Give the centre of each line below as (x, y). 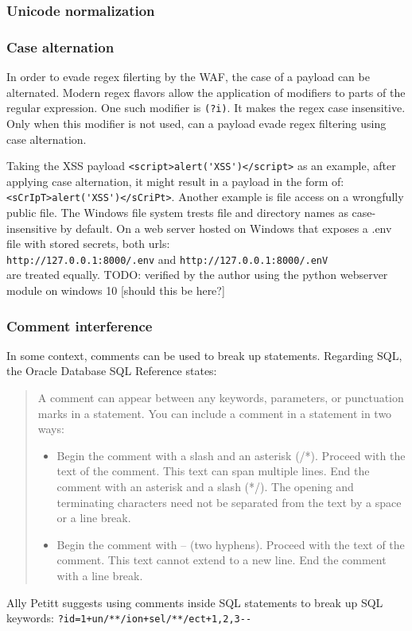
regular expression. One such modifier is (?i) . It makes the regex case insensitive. (206, 108)
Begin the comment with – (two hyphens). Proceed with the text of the (231, 544)
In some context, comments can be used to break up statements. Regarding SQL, (204, 355)
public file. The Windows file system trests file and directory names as (177, 212)
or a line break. (94, 518)
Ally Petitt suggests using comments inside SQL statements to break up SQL (195, 602)
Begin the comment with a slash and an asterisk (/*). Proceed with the (231, 455)
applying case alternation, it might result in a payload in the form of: (175, 181)
